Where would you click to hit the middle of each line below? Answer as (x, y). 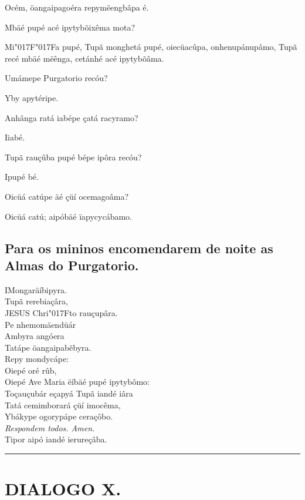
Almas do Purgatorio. (72, 265)
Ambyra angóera (35, 336)
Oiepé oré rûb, (31, 370)
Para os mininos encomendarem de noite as (139, 248)
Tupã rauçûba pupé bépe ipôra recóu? (73, 157)
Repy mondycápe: (37, 359)
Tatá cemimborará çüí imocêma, (63, 405)
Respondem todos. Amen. (50, 427)
